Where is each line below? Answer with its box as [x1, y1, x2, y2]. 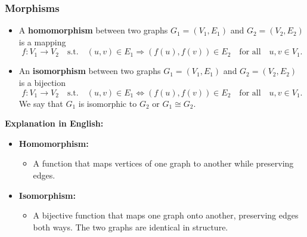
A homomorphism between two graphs [18, 24, 168, 36]
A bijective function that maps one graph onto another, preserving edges [33, 209, 299, 221]
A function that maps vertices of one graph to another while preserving [33, 157, 294, 170]
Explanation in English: [5, 117, 104, 130]
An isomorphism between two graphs [18, 64, 161, 77]
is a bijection [18, 76, 66, 88]
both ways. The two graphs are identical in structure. [33, 220, 228, 233]
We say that [18, 97, 63, 109]
